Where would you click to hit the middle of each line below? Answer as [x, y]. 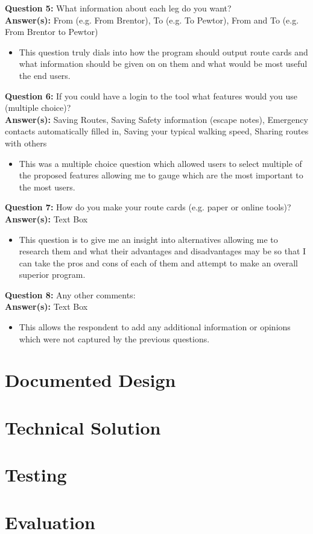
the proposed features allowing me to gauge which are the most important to [161, 175]
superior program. [52, 275]
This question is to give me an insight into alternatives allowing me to [148, 239]
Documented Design [90, 380]
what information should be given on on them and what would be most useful [163, 64]
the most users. [47, 187]
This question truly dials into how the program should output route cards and [163, 52]
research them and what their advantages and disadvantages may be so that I [163, 251]
